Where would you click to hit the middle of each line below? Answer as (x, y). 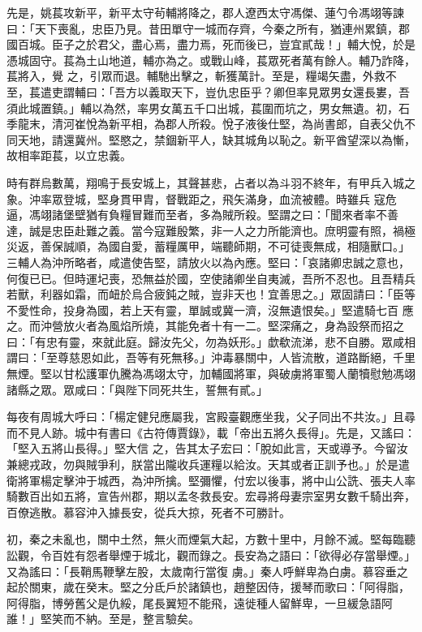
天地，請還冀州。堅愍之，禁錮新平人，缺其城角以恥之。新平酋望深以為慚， (216, 139)
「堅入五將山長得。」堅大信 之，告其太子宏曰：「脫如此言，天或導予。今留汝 (207, 448)
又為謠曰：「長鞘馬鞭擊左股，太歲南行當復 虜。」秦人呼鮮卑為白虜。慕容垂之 (207, 571)
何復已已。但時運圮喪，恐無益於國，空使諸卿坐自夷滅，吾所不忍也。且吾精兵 (211, 278)
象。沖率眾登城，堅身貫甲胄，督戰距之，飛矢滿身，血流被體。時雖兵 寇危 (202, 198)
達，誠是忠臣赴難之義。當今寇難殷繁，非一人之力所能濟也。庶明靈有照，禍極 (211, 230)
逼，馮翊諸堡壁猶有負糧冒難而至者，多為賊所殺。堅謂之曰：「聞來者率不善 (202, 215)
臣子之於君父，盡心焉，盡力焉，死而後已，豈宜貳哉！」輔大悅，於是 (233, 44)
